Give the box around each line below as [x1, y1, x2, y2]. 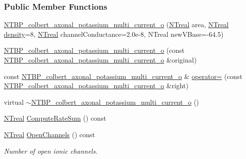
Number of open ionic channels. [4, 145, 98, 156]
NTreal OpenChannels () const [4, 129, 95, 139]
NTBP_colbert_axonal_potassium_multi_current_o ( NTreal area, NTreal [4, 19, 229, 30]
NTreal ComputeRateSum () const [4, 113, 107, 123]
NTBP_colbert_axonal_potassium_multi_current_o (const [4, 45, 184, 55]
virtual [4, 96, 24, 107]
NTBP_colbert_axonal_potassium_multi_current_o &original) [4, 55, 197, 64]
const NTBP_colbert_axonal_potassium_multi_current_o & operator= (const [4, 71, 243, 81]
